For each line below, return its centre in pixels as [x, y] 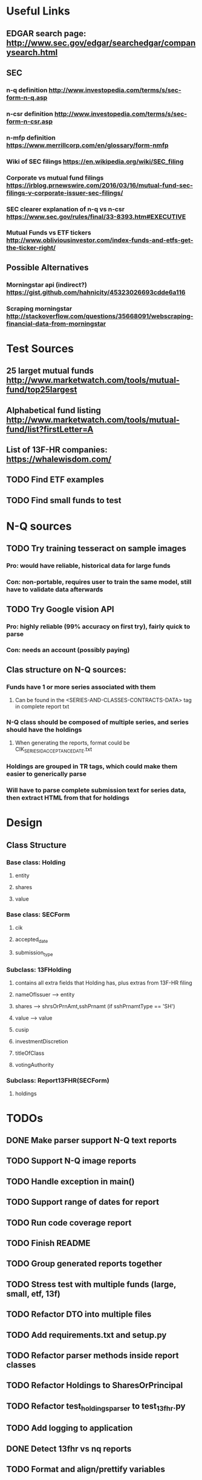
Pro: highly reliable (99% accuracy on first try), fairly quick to [98, 626]
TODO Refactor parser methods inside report [93, 1355]
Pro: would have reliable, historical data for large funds [88, 566]
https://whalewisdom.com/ [59, 459]
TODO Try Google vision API [60, 609]
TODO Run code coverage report [69, 1223]
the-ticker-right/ [31, 248]
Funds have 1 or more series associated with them [81, 686]
